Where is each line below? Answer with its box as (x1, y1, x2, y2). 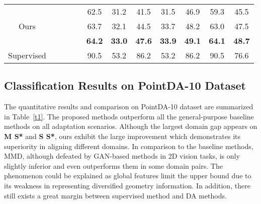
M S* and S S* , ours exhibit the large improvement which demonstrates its (4, 130, 240, 141)
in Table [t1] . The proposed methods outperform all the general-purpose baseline (4, 111, 254, 121)
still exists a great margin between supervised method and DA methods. (4, 190, 227, 200)
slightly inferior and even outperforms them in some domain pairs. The (4, 160, 223, 171)
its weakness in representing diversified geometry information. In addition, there (4, 180, 250, 190)
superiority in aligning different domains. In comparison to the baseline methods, (4, 141, 253, 151)
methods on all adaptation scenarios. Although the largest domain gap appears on (4, 121, 257, 131)
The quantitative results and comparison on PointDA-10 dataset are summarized (4, 101, 253, 112)
